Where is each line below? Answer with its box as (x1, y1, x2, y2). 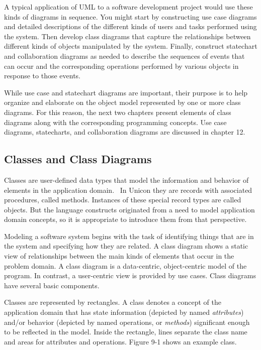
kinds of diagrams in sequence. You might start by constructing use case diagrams (4, 11, 257, 22)
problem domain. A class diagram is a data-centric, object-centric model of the (4, 260, 247, 271)
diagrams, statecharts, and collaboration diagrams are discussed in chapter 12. (4, 127, 245, 137)
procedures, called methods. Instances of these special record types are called (4, 194, 241, 205)
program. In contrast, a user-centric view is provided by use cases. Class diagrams (4, 270, 256, 281)
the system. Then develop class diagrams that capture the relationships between (4, 31, 251, 41)
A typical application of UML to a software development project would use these (4, 2, 253, 12)
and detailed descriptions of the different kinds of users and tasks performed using (4, 21, 257, 32)
